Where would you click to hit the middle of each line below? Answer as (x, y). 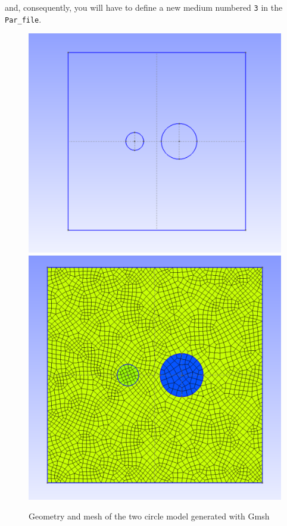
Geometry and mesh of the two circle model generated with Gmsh (149, 516)
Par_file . (23, 19)
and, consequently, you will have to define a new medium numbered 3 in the (144, 7)
